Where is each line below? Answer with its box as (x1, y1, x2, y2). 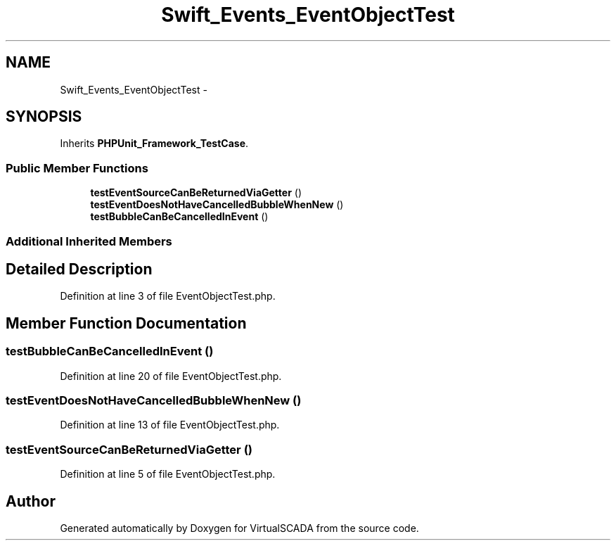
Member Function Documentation (6, 314, 247, 332)
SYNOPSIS (6, 108, 82, 126)
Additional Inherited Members (6, 234, 172, 248)
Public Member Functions (6, 160, 148, 175)
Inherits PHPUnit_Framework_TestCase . (60, 137, 249, 150)
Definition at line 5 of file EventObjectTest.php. (60, 468, 276, 481)
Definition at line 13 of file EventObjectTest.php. (60, 419, 280, 431)
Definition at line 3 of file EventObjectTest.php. (60, 290, 276, 303)
